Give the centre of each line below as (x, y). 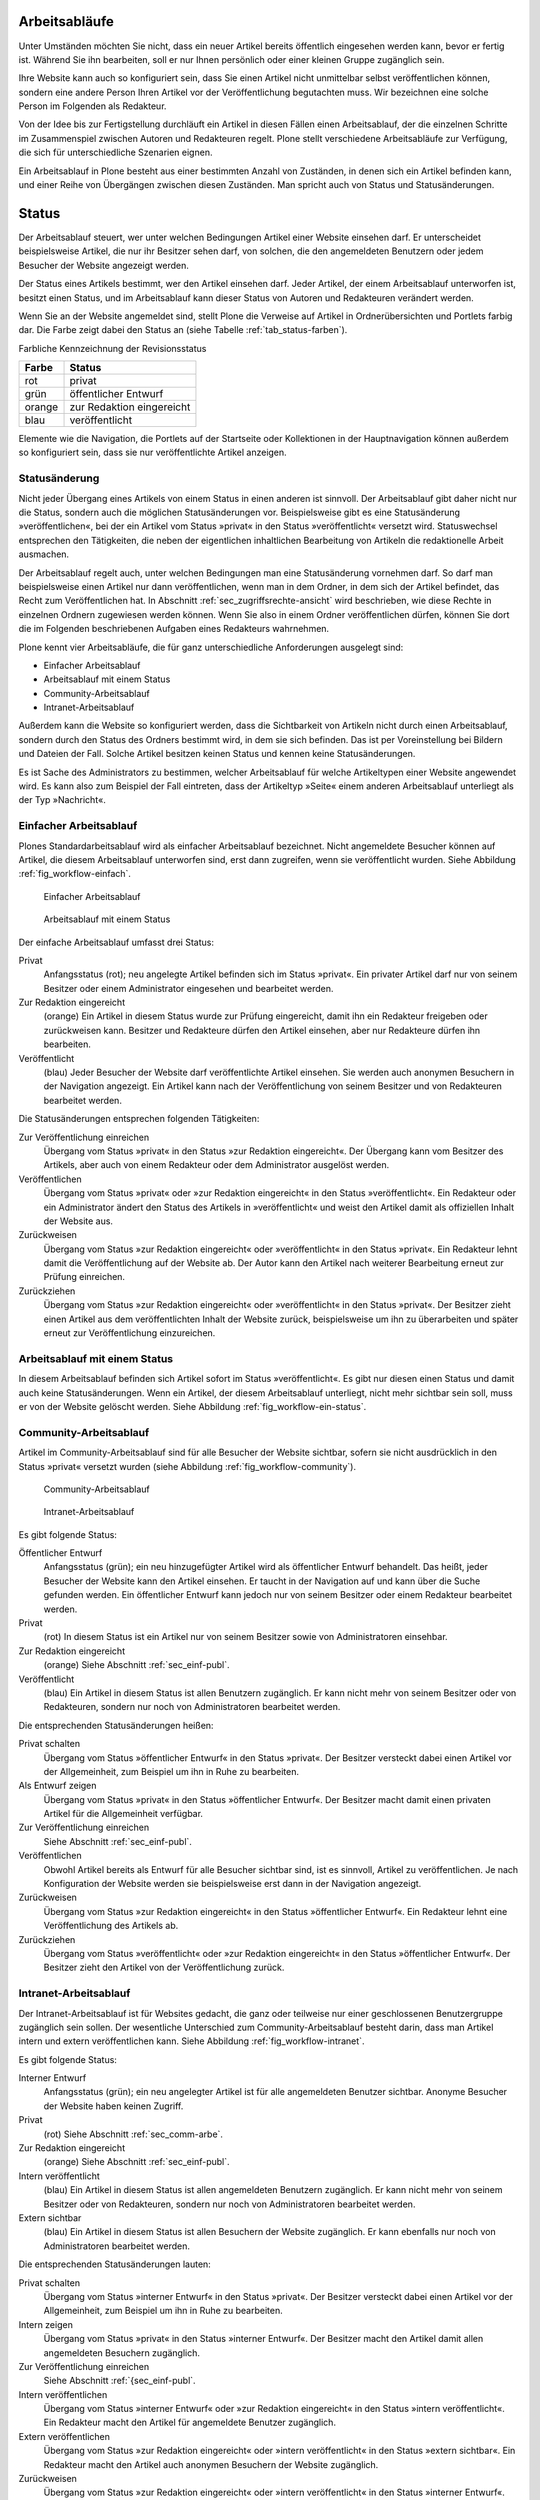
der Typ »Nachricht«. (62, 800)
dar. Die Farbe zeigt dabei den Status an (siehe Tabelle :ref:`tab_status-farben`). (183, 330)
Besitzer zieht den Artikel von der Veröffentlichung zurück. (164, 1967)
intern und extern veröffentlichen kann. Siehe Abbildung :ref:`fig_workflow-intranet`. (191, 2041)
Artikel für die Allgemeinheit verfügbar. (123, 1814)
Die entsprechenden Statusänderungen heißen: (116, 1725)
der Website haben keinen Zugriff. (113, 2106)
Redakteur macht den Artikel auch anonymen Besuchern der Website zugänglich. (211, 2464)
